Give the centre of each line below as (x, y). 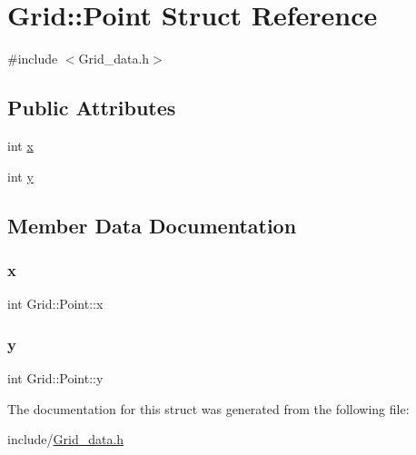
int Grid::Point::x (55, 304)
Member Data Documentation (152, 225)
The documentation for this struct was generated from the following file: (208, 408)
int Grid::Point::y (55, 377)
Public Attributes (92, 108)
